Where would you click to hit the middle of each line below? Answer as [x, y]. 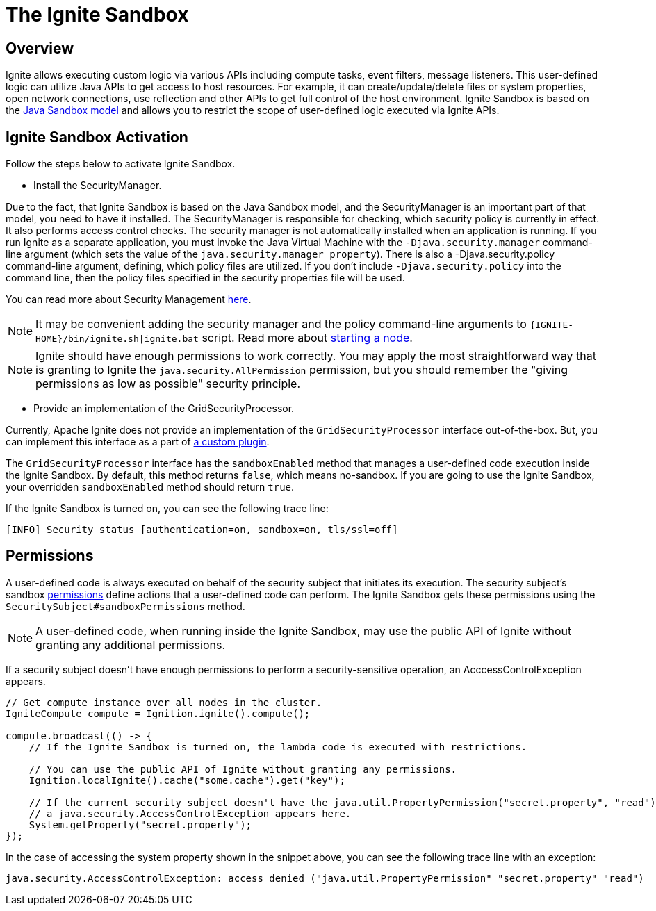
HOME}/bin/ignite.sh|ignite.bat [117, 339]
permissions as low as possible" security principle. [168, 384]
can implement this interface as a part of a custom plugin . [138, 442]
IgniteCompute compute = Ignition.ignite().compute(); [158, 713]
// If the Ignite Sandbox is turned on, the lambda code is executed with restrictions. [278, 747]
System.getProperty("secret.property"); [140, 824]
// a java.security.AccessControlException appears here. [190, 813]
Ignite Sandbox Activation [97, 137]
